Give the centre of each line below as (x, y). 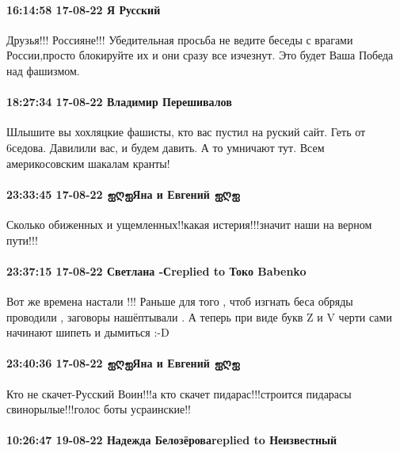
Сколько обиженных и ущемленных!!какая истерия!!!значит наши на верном (189, 224)
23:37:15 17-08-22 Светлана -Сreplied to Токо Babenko (156, 270)
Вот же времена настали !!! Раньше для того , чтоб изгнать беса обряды (180, 301)
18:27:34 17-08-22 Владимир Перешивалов (119, 102)
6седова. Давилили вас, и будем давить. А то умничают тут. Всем (166, 147)
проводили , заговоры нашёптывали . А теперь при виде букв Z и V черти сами (199, 316)
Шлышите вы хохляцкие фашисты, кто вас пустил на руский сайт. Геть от (186, 132)
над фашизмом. (43, 70)
